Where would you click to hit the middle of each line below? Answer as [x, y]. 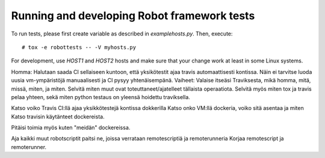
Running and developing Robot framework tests [133, 16]
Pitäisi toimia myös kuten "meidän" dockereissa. [71, 128]
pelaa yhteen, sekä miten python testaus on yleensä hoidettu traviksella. [101, 97]
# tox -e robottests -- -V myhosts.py [79, 47]
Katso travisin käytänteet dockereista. [58, 117]
